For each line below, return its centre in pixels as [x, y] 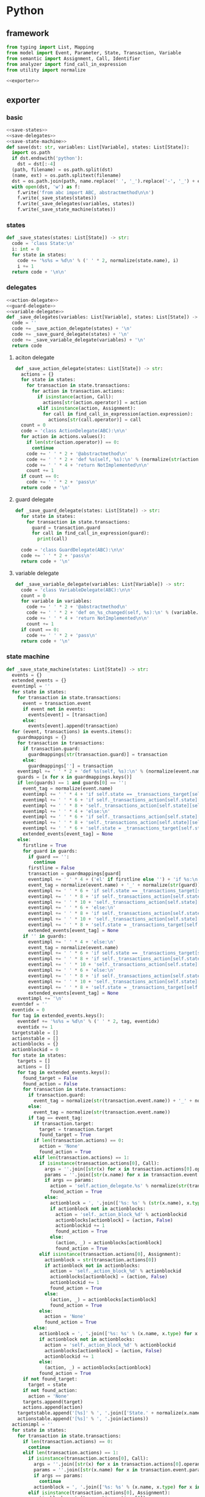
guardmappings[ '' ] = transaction [71, 766]
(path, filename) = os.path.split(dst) [63, 170]
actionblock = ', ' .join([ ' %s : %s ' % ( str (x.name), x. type [126, 1203]
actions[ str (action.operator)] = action [95, 402]
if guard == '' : [49, 857]
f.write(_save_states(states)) [57, 198]
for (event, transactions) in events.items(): [72, 732]
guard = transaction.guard [66, 528]
